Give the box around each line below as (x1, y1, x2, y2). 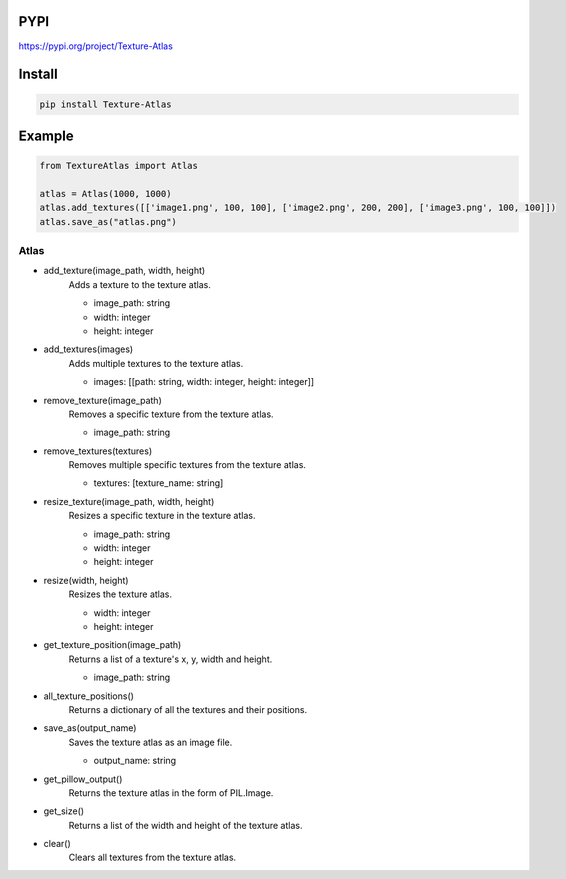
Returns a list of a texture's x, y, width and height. (68, 653, 273, 665)
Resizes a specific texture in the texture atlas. (68, 510, 256, 522)
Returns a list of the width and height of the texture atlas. (68, 819, 303, 831)
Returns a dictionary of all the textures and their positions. (68, 703, 308, 715)
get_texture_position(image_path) (43, 639, 182, 651)
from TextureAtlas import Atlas (39, 160, 199, 172)
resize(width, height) (43, 574, 129, 586)
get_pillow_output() (43, 773, 123, 785)
